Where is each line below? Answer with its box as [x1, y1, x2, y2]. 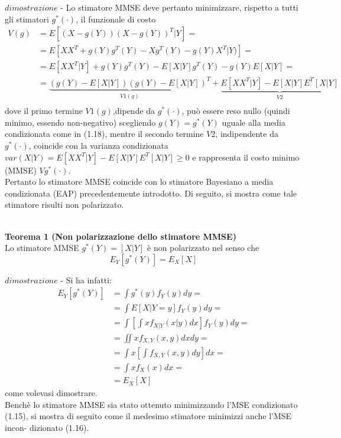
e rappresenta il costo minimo [192, 151, 300, 163]
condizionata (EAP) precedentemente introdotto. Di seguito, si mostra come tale [5, 187, 297, 199]
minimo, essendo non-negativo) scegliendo [5, 116, 156, 128]
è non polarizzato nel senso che [147, 241, 259, 254]
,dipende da [112, 104, 155, 117]
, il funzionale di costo [76, 12, 156, 25]
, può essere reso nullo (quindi [181, 104, 290, 117]
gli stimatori [5, 12, 49, 25]
